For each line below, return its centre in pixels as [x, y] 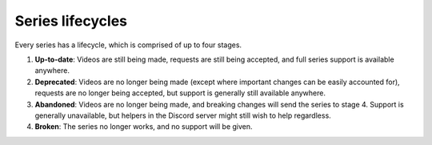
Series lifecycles [71, 21]
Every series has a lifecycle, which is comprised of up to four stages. [128, 45]
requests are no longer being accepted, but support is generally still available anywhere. [180, 93]
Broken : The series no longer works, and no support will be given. [144, 127]
